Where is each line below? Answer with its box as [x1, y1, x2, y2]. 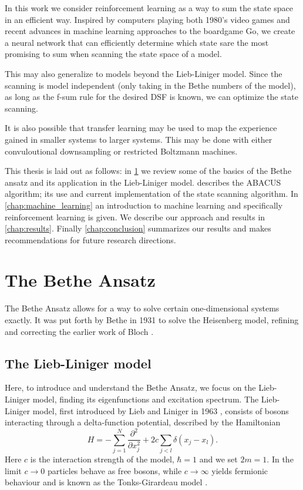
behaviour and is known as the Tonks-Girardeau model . [5, 476, 208, 488]
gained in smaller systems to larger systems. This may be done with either [5, 133, 272, 145]
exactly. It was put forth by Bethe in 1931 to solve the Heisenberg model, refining [5, 314, 299, 325]
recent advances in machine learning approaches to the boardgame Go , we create [5, 25, 295, 37]
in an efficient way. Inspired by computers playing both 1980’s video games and [5, 13, 290, 25]
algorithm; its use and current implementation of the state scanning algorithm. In [5, 187, 298, 200]
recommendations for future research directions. [5, 233, 176, 246]
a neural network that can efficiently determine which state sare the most [5, 36, 269, 48]
